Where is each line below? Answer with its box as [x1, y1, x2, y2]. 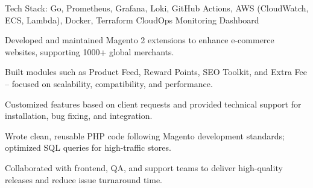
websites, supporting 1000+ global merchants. [5, 45, 174, 58]
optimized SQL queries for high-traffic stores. [5, 141, 171, 154]
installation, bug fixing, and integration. [5, 109, 153, 122]
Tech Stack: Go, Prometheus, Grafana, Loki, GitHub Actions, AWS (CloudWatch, [5, 2, 309, 14]
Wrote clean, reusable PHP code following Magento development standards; [5, 129, 285, 142]
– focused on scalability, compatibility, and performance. [5, 77, 213, 89]
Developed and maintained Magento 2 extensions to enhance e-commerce [5, 34, 274, 46]
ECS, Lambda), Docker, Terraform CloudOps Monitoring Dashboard [5, 13, 259, 26]
